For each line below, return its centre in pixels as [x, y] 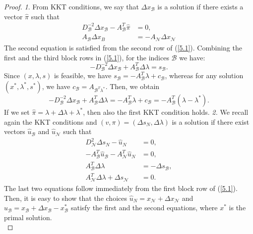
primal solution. [28, 217]
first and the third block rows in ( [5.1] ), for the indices [87, 57]
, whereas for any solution [204, 75]
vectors [15, 131]
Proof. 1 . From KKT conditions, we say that [71, 6]
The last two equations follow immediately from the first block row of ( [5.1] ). [121, 188]
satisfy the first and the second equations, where [144, 208]
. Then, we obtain [132, 86]
